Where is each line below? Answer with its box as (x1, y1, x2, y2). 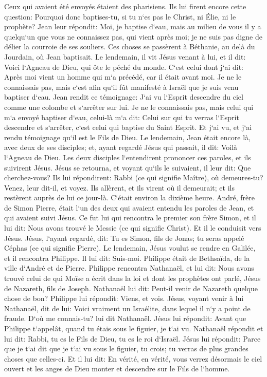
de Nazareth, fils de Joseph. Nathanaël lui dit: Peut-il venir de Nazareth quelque (4, 282, 258, 293)
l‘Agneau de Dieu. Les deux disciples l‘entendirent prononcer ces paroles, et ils (4, 152, 251, 162)
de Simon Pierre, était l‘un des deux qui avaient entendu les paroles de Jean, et (4, 202, 254, 213)
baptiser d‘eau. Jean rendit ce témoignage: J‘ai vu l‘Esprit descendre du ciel (4, 91, 243, 102)
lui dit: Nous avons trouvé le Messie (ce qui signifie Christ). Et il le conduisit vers (4, 222, 261, 233)
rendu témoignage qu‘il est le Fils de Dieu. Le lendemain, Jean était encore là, (4, 131, 251, 142)
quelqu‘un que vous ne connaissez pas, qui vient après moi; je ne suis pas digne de (4, 31, 262, 42)
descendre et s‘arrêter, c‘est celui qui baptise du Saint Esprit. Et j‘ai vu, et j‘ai (4, 122, 252, 133)
